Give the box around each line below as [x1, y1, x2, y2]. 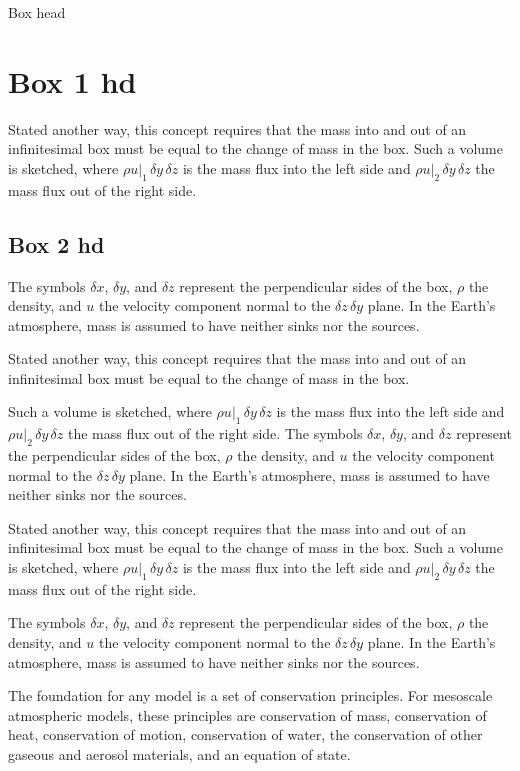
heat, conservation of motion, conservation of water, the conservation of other [8, 724, 483, 745]
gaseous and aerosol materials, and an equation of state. [8, 743, 351, 764]
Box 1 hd [8, 60, 137, 101]
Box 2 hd [8, 228, 105, 259]
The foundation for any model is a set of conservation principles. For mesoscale [8, 685, 493, 706]
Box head [8, 2, 66, 22]
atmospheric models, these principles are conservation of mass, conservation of [8, 704, 487, 725]
